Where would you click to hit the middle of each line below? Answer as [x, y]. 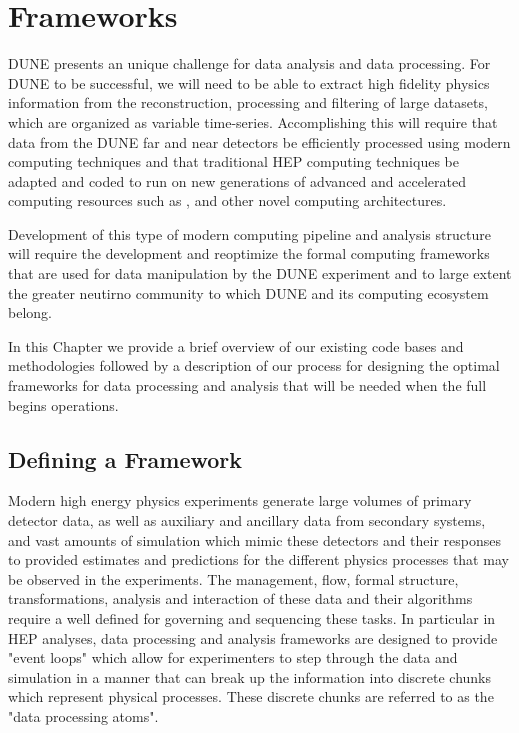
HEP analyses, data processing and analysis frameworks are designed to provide [253, 637]
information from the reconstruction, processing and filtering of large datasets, [248, 102]
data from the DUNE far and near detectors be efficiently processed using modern [259, 141]
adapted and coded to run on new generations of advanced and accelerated [237, 180]
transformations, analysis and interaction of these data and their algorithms [240, 598]
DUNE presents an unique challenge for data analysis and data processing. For [249, 63]
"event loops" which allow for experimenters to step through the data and [233, 657]
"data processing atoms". [83, 715]
